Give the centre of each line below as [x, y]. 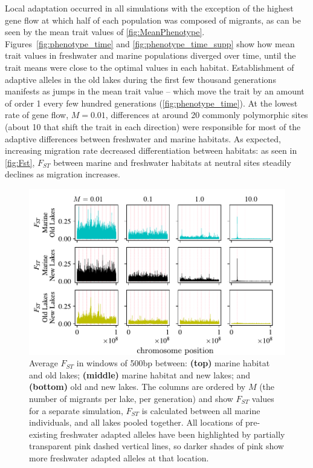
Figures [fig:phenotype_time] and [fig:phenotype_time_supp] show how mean [150, 43]
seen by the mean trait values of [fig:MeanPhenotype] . [105, 32]
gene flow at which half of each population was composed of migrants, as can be [153, 20]
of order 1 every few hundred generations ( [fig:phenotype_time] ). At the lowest [151, 103]
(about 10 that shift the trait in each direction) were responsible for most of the [153, 126]
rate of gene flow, [37, 115]
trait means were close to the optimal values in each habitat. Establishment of [150, 67]
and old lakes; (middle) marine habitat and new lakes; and [140, 374]
